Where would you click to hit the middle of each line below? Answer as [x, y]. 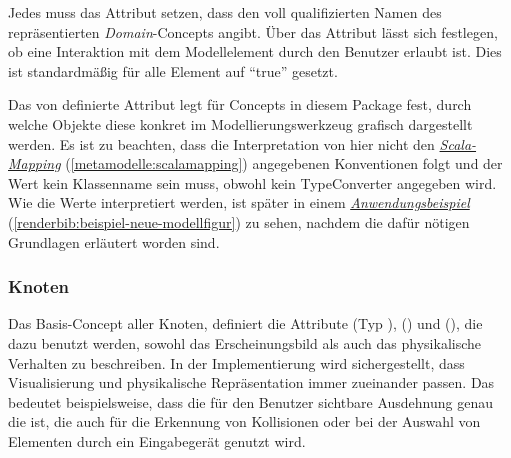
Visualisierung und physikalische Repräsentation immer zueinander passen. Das [251, 382]
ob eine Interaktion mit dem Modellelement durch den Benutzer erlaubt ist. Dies [255, 51]
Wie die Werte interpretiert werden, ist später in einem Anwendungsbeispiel [239, 202]
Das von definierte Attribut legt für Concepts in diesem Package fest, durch [240, 104]
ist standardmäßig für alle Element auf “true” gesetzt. [173, 70]
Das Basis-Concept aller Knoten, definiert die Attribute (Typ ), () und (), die [245, 323]
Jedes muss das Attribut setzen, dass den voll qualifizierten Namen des [225, 12]
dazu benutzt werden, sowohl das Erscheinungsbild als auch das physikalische [245, 342]
